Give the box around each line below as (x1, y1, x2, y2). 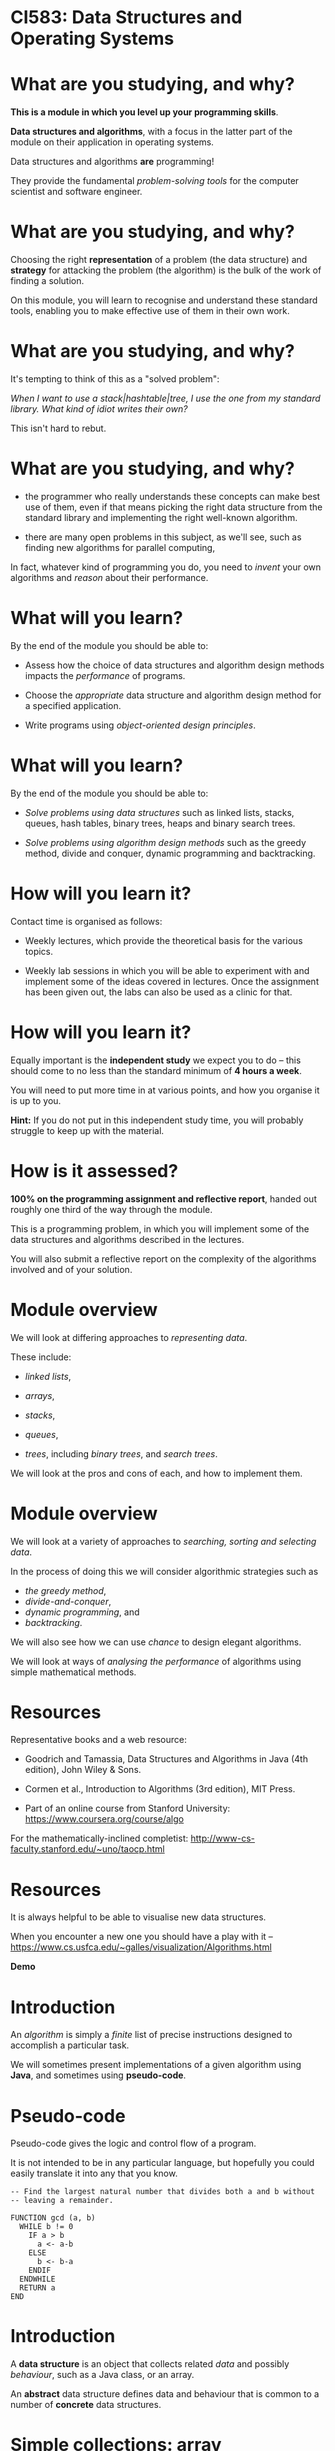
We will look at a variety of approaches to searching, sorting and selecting (10, 1535, 317, 1547)
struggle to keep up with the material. (10, 1124, 165, 1136)
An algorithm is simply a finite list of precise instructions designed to (10, 2029, 293, 2041)
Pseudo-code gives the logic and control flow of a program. (10, 2137, 257, 2150)
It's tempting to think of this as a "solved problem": (10, 373, 220, 385)
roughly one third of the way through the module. (10, 1203, 213, 1215)
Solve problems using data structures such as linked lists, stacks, (24, 806, 295, 818)
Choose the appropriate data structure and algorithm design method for (24, 689, 322, 701)
